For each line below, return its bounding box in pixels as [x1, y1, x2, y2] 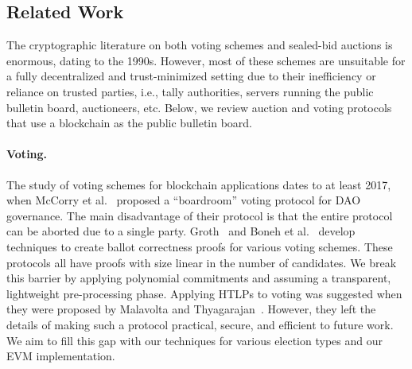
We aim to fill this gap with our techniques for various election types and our [6, 332, 383, 348]
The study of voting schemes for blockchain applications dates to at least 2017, [6, 176, 391, 192]
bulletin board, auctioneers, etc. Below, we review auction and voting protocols [6, 99, 392, 115]
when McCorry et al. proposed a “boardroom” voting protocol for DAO [6, 192, 361, 208]
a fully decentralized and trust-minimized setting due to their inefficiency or [6, 68, 376, 84]
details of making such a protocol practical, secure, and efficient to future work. [6, 316, 394, 332]
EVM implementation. [6, 348, 115, 364]
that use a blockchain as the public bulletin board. [6, 115, 253, 131]
